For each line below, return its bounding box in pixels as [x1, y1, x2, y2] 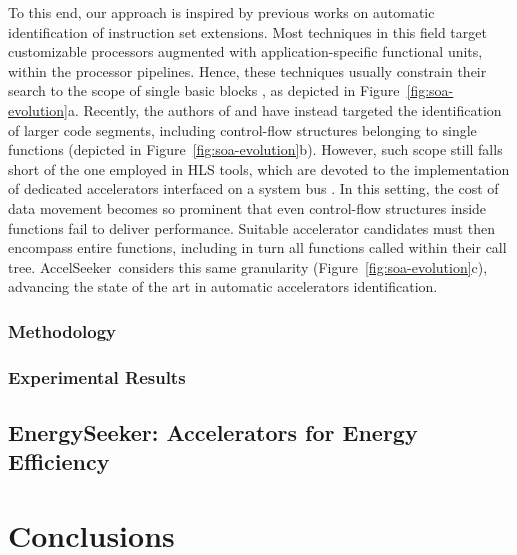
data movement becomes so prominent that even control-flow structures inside [8, 197, 487, 218]
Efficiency [8, 446, 110, 477]
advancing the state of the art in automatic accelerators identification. [8, 276, 438, 297]
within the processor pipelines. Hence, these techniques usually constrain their [8, 60, 487, 81]
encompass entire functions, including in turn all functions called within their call [8, 237, 507, 258]
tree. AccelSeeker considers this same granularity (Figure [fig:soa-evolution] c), [8, 256, 488, 277]
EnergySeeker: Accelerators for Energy [8, 416, 418, 447]
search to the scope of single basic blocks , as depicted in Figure [8, 80, 400, 101]
